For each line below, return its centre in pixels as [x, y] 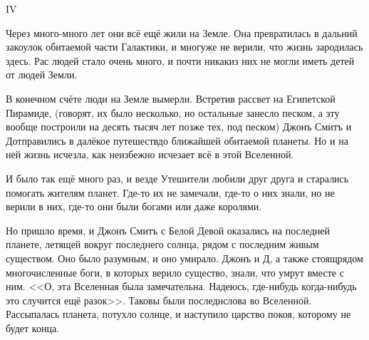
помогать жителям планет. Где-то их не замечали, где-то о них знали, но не [170, 192]
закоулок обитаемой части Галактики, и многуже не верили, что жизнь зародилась [184, 47]
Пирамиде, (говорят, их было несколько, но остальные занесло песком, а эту [173, 112]
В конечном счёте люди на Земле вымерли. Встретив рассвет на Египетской [171, 98]
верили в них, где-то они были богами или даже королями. [134, 206]
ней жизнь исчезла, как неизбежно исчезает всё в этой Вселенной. [150, 154]
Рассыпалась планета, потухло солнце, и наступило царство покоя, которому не [178, 314]
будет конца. [33, 328]
